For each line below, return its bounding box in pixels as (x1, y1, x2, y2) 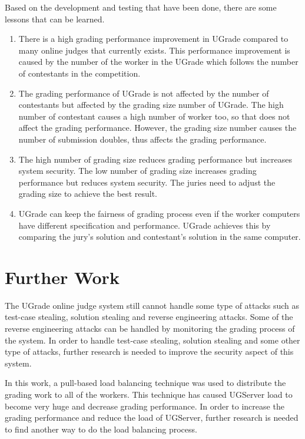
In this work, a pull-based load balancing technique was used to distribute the (5, 377, 286, 389)
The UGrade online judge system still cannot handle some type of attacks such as (5, 299, 299, 311)
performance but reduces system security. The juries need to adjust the (18, 176, 276, 188)
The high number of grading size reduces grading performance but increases (18, 153, 292, 165)
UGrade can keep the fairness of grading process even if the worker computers (18, 207, 300, 219)
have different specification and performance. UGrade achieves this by (18, 219, 271, 231)
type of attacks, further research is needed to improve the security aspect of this (5, 345, 294, 358)
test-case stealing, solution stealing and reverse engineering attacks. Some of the (5, 311, 293, 323)
